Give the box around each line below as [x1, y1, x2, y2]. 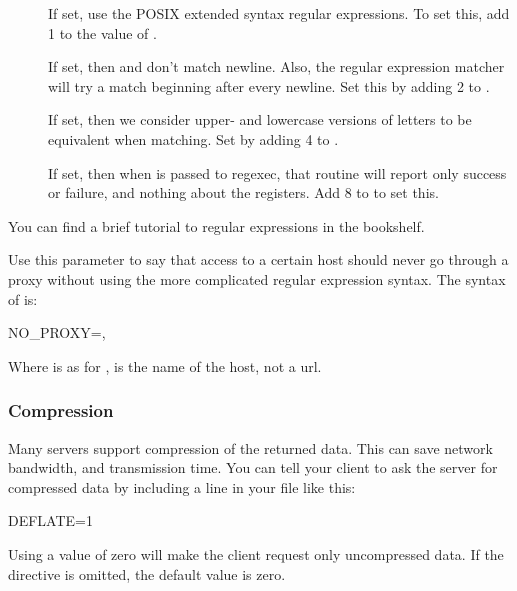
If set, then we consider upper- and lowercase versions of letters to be [48, 109, 472, 130]
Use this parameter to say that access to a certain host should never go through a [8, 249, 509, 270]
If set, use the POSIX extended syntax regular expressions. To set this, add [48, 3, 510, 23]
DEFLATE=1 [8, 510, 93, 531]
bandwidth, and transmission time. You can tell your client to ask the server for [8, 457, 498, 478]
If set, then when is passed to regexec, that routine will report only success [48, 162, 507, 183]
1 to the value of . [48, 22, 157, 43]
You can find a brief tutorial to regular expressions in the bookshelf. [8, 215, 425, 236]
